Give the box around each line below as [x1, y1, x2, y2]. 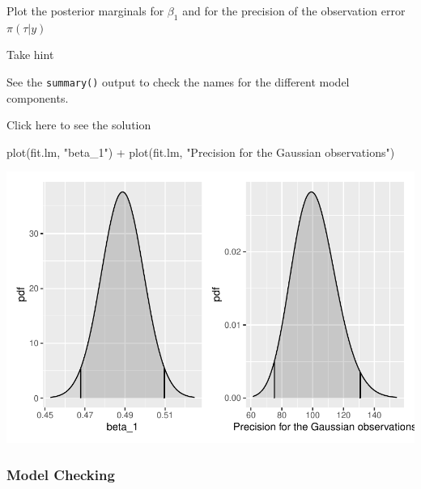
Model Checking [6, 464, 115, 484]
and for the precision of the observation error [182, 2, 406, 19]
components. [6, 89, 69, 106]
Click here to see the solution [6, 116, 151, 133]
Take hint [6, 46, 54, 63]
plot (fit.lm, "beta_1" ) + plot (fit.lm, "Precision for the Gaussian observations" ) [6, 143, 395, 160]
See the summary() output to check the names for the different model [6, 73, 350, 90]
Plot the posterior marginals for [6, 2, 164, 19]
